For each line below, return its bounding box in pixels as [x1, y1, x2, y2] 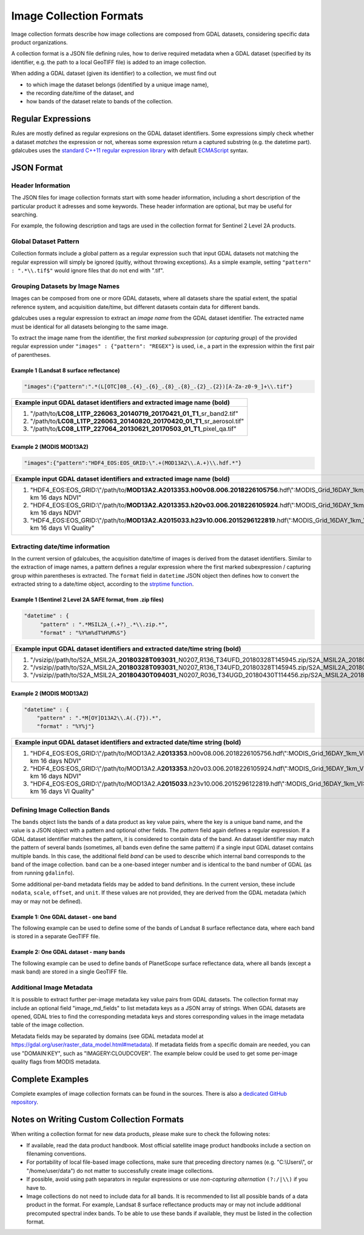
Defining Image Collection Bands [11, 806, 110, 814]
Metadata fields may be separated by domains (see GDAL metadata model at [11, 1033, 204, 1040]
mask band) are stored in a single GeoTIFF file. [11, 968, 128, 975]
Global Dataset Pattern [11, 237, 79, 246]
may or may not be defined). [11, 898, 83, 905]
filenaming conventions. [26, 1150, 87, 1157]
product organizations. [11, 38, 68, 46]
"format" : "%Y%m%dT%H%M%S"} [39, 629, 127, 636]
